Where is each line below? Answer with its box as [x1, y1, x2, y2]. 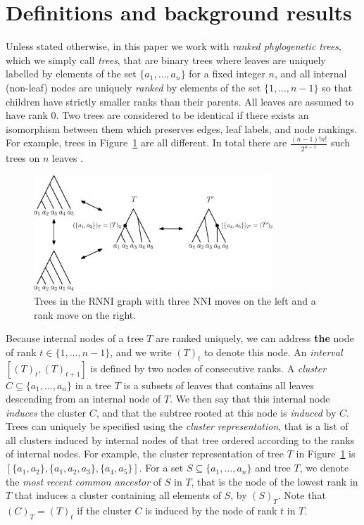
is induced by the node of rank [145, 503, 277, 518]
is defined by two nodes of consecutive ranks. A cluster [90, 360, 327, 375]
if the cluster [77, 503, 132, 518]
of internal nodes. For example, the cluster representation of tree [6, 446, 284, 461]
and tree [255, 460, 291, 475]
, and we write [110, 344, 172, 359]
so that [322, 80, 353, 94]
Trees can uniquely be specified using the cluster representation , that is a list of [6, 419, 349, 434]
